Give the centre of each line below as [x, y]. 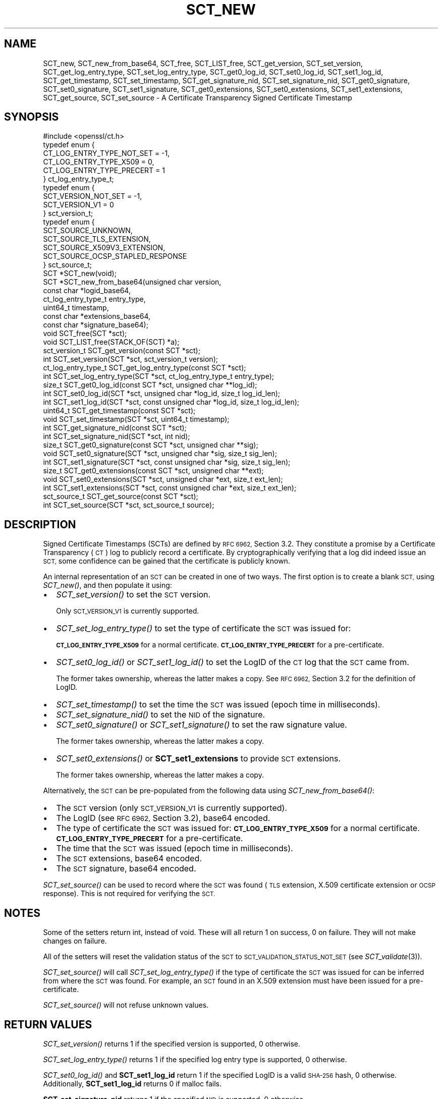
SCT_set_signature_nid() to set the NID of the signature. [161, 715]
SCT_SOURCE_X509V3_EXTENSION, [104, 248]
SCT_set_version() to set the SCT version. [133, 595]
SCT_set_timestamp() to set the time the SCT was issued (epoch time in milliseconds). [218, 705]
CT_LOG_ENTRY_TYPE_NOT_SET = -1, [106, 153]
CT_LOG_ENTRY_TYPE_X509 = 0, [99, 162]
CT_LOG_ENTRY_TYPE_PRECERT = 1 [104, 171]
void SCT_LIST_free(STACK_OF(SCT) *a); [111, 342]
